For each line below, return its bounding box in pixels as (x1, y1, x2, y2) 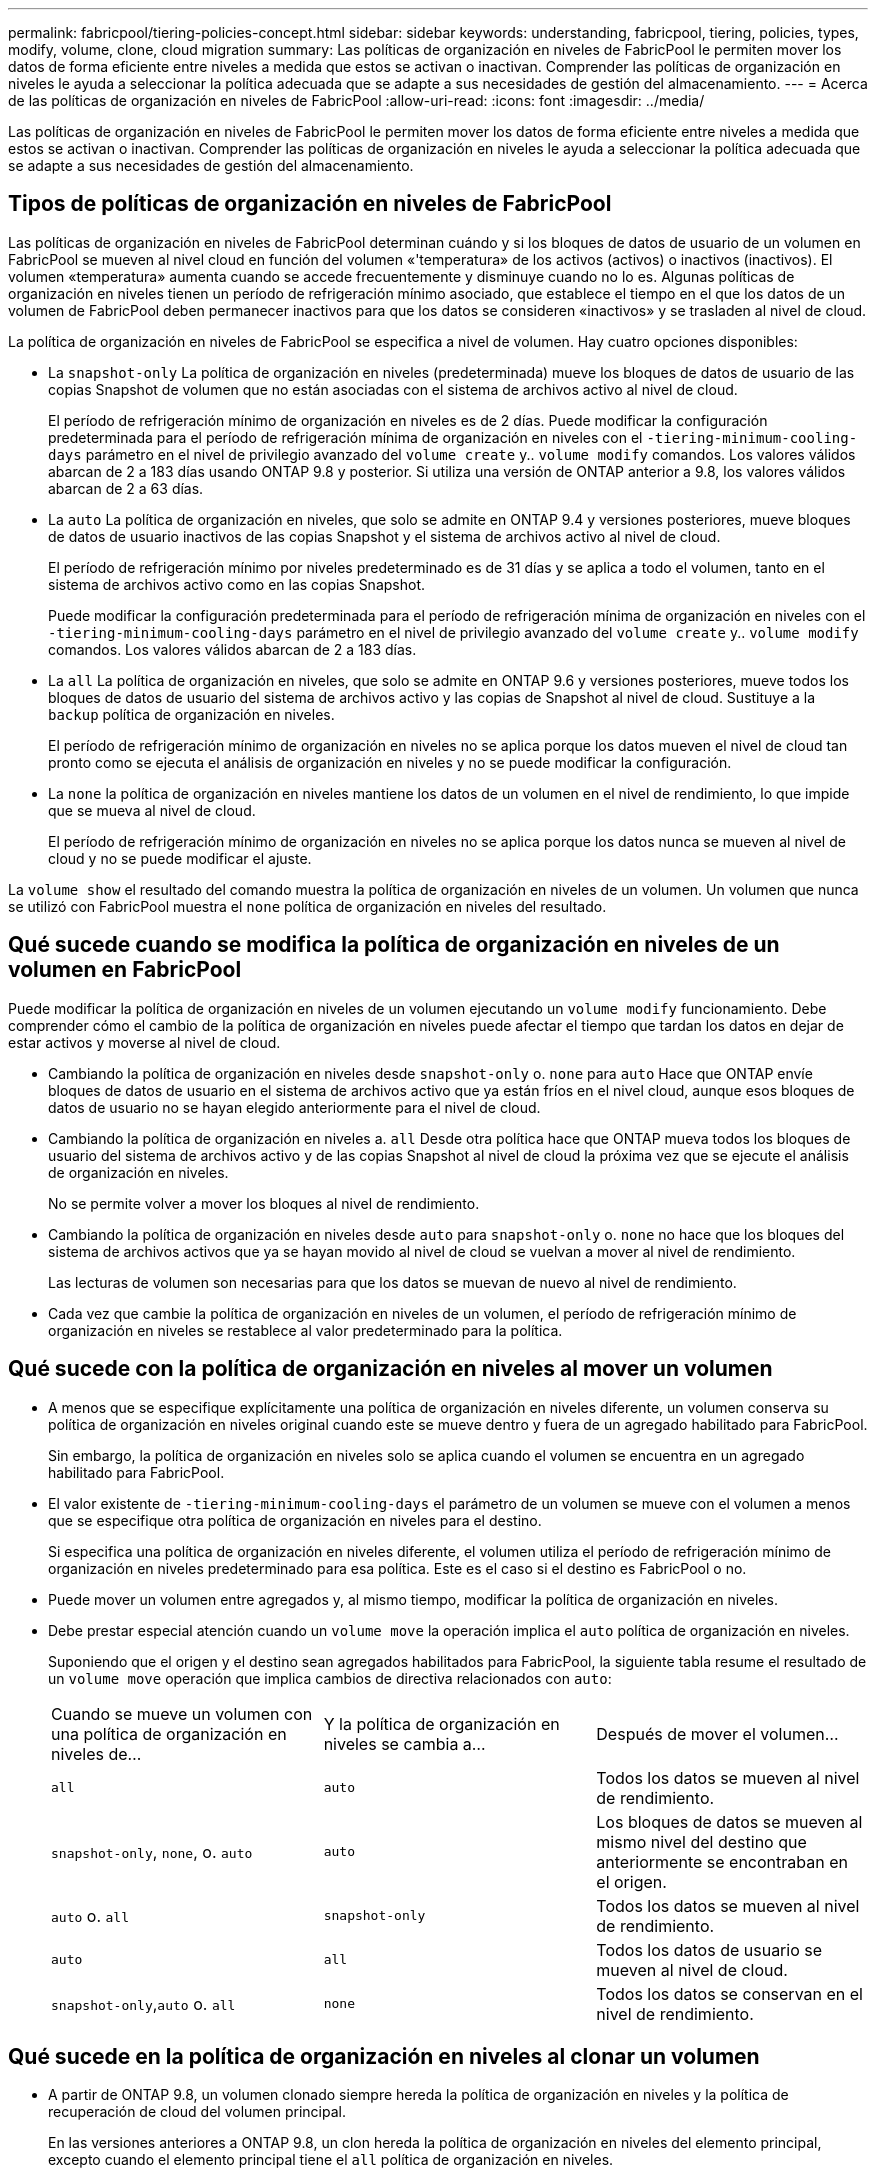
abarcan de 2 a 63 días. (48, 479, 204, 497)
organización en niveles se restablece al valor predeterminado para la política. (48, 1321, 563, 1339)
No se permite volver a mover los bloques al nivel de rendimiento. (48, 1194, 480, 1212)
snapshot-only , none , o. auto (51, 1841, 253, 1862)
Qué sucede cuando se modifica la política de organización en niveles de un (8, 932, 780, 958)
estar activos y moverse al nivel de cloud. (8, 1033, 281, 1051)
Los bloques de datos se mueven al (596, 1811, 863, 1832)
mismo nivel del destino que (596, 1831, 807, 1852)
